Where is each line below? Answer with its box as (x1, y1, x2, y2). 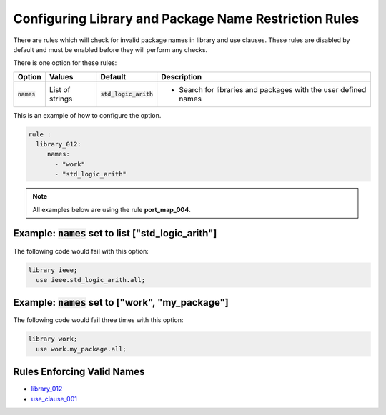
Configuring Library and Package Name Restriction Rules (13, 11, 360, 26)
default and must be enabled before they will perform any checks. (13, 45, 208, 54)
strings (49, 94, 73, 104)
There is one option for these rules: (13, 59, 117, 67)
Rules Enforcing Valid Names (13, 366, 145, 378)
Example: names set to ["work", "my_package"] (13, 296, 229, 309)
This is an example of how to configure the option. (13, 111, 162, 119)
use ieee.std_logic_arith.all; (36, 276, 146, 284)
